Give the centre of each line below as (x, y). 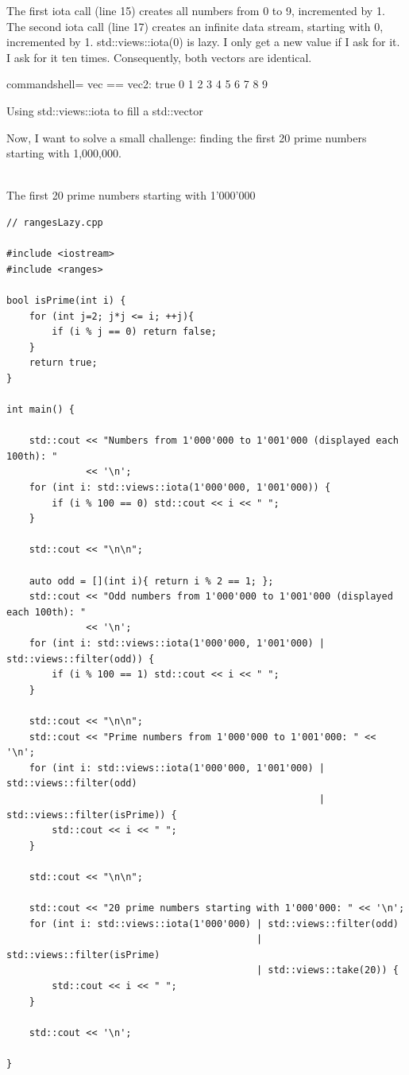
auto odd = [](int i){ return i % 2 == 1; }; (151, 581)
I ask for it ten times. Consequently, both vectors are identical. (159, 57)
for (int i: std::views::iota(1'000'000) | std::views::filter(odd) (214, 924)
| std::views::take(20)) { (328, 970)
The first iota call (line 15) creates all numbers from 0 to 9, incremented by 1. (196, 10)
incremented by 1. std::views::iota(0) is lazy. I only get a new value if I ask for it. (203, 42)
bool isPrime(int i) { (66, 300)
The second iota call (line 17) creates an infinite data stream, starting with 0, (195, 26)
